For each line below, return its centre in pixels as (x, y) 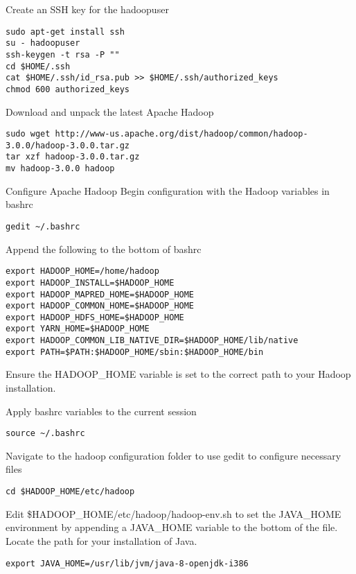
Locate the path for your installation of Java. (101, 540)
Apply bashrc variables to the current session (101, 411)
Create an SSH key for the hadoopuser (87, 9)
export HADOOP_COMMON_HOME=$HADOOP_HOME (100, 306)
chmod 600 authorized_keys (68, 89)
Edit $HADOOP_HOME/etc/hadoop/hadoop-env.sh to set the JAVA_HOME (173, 513)
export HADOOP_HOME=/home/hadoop (82, 271)
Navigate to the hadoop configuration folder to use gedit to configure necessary (173, 455)
